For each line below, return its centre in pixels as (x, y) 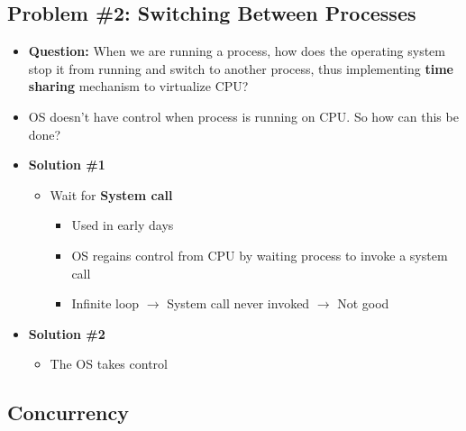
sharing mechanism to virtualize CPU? (138, 86)
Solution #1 (67, 165)
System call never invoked (238, 303)
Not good (363, 303)
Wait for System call (111, 194)
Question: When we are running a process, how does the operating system (237, 51)
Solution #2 (67, 333)
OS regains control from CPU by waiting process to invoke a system (260, 255)
